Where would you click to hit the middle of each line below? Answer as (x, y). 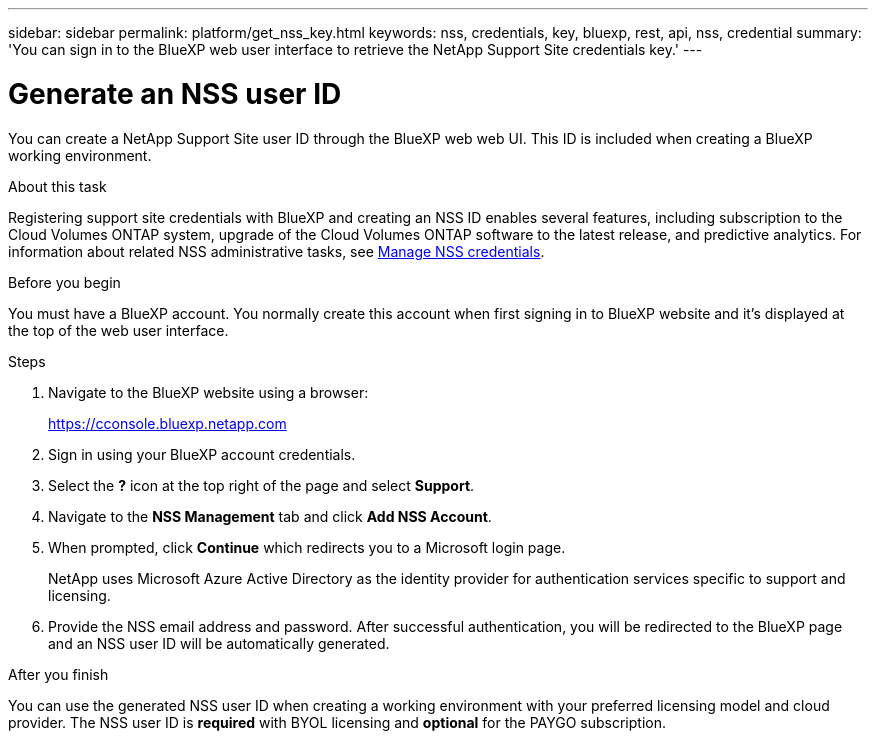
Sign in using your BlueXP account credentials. (202, 454)
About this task (57, 186)
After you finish (58, 674)
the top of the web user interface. (118, 330)
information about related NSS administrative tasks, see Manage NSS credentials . (276, 251)
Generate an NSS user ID (175, 93)
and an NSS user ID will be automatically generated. (219, 643)
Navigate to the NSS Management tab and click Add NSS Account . (270, 516)
